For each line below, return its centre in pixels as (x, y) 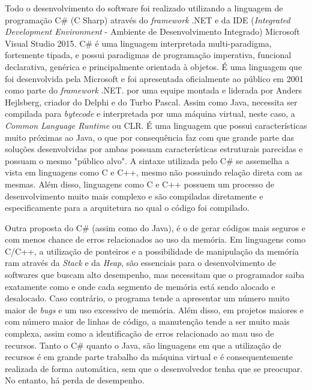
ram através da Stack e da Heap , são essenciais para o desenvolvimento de (140, 263)
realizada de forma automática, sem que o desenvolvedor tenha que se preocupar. (154, 368)
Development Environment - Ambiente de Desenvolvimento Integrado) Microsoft (152, 31)
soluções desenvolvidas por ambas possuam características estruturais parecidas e (154, 149)
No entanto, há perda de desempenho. (75, 380)
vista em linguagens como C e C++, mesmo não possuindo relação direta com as (154, 172)
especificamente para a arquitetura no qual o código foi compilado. (127, 208)
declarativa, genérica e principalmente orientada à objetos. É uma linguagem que (154, 66)
